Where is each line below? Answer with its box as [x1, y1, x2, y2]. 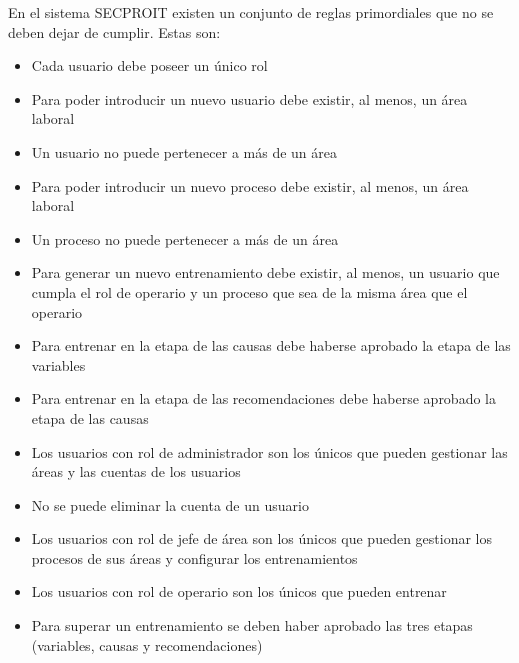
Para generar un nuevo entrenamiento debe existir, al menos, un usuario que [31, 262, 500, 283]
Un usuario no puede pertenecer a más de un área [31, 141, 337, 162]
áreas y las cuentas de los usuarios [31, 461, 241, 482]
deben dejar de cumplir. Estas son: [8, 21, 221, 42]
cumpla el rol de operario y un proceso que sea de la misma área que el [31, 281, 468, 302]
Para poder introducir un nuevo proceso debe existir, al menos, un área [31, 175, 469, 196]
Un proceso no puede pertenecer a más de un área [31, 228, 339, 249]
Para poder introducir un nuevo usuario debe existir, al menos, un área [31, 88, 468, 109]
